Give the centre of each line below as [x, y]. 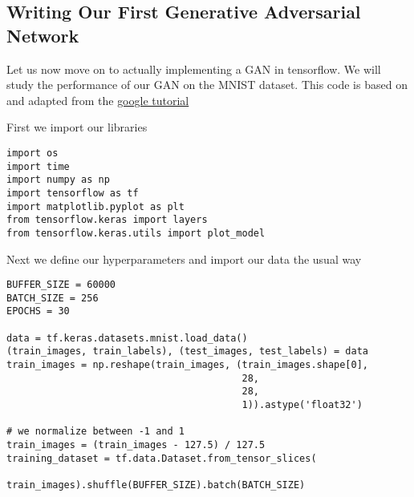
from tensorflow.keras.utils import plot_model [136, 233]
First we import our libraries [77, 127]
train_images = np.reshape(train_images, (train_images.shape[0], [188, 365]
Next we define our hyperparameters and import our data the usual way [184, 259]
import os [32, 153]
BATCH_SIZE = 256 [53, 298]
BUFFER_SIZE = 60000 [61, 285]
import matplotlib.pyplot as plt [95, 206]
